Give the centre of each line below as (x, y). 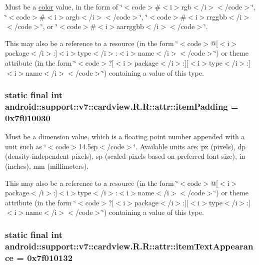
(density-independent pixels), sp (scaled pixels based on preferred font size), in (125, 156)
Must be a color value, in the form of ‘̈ (64, 7)
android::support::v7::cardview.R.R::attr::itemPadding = (122, 106)
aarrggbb (130, 26)
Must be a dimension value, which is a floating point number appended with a (125, 137)
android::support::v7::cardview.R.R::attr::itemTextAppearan (129, 246)
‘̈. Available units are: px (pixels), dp (190, 146)
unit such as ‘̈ (26, 146)
